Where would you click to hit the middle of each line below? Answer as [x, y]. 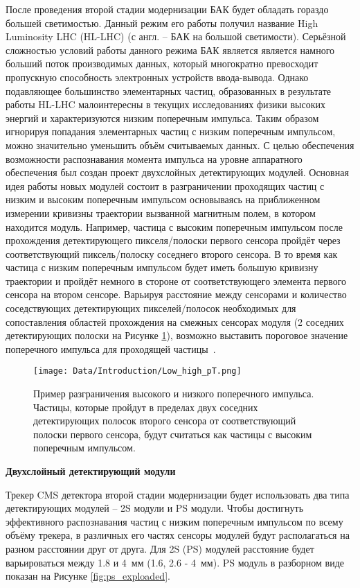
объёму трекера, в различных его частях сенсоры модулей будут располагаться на [178, 535]
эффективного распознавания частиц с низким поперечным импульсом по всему [174, 521]
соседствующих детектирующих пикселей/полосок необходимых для [151, 308]
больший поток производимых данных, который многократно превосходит [162, 63]
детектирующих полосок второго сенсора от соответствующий [165, 421]
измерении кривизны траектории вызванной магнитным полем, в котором [161, 213]
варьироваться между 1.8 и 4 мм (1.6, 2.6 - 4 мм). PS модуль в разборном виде [175, 562]
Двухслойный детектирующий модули [91, 471]
